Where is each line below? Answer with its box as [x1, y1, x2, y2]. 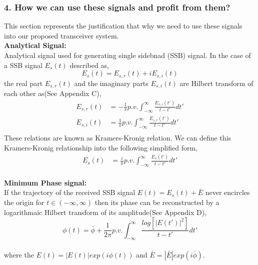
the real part [4, 77, 43, 88]
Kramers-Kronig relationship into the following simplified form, [4, 142, 198, 152]
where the [4, 249, 34, 260]
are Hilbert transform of [179, 77, 253, 88]
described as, [69, 59, 109, 70]
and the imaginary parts [74, 77, 148, 88]
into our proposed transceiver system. [4, 30, 119, 40]
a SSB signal [4, 59, 42, 70]
